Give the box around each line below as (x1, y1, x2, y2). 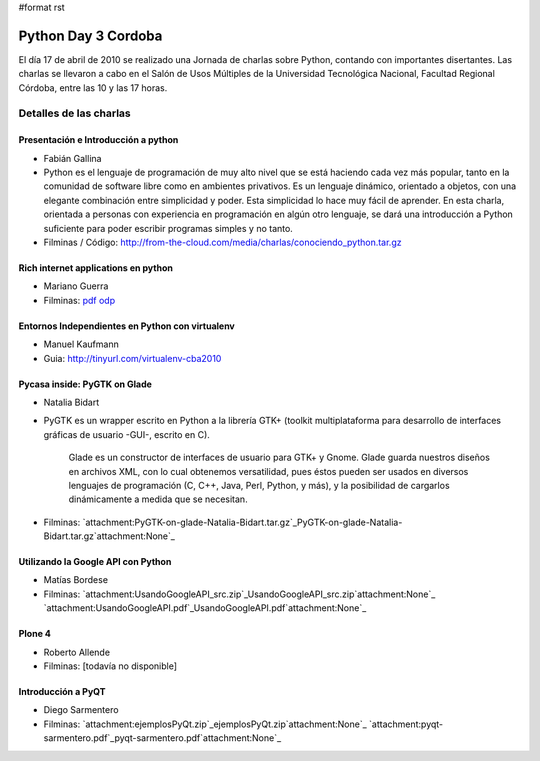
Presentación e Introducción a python (18, 134, 179, 146)
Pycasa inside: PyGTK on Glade (18, 378, 152, 390)
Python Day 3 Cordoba (18, 27, 163, 44)
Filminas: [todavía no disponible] (43, 660, 178, 672)
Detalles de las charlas (18, 106, 131, 120)
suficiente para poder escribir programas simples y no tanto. (43, 222, 294, 234)
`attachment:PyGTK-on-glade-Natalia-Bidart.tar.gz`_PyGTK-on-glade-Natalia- (82, 516, 403, 528)
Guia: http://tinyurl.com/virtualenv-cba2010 (43, 352, 222, 364)
